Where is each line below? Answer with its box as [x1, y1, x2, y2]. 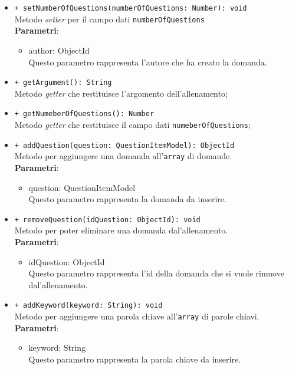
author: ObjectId [28, 44, 90, 56]
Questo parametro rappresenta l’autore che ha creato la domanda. [28, 55, 267, 68]
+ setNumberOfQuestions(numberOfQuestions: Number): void [14, 4, 247, 12]
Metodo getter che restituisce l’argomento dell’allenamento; [14, 87, 228, 99]
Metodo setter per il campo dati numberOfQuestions [14, 12, 205, 25]
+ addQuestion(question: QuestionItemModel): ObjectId [14, 141, 235, 150]
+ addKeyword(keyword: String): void [14, 301, 163, 310]
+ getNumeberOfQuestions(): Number [14, 110, 155, 118]
